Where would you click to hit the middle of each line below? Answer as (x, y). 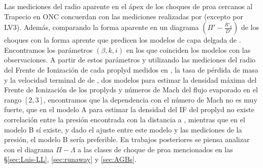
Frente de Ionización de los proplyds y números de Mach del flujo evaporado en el (131, 90)
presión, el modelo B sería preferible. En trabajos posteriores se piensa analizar (127, 139)
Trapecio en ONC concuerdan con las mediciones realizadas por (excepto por (124, 16)
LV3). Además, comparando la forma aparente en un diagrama (102, 27)
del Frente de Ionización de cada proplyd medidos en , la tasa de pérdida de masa (131, 69)
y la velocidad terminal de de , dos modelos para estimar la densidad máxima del (130, 79)
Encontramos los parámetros (48, 49)
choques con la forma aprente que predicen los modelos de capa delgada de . (123, 40)
